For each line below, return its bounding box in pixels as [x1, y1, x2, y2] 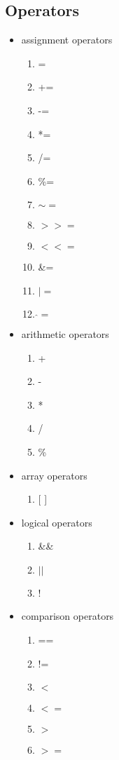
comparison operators [21, 609, 114, 623]
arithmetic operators [21, 326, 109, 341]
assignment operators [21, 32, 113, 47]
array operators [21, 468, 87, 482]
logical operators [21, 515, 92, 529]
